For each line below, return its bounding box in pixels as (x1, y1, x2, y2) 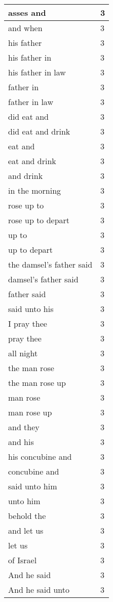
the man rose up (8, 377, 66, 388)
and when (8, 22, 43, 34)
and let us (8, 525, 44, 536)
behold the (8, 510, 46, 521)
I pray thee (8, 318, 47, 329)
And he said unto (8, 584, 69, 595)
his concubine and (8, 451, 72, 462)
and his (8, 436, 34, 448)
